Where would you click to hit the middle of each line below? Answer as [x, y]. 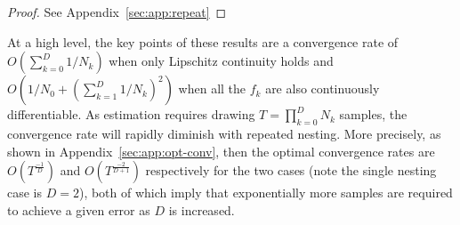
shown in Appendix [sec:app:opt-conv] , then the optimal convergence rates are [221, 151]
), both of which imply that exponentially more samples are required [266, 193]
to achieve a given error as [79, 209]
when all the [212, 88]
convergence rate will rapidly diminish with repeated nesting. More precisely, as [224, 133]
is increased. [202, 209]
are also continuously [323, 88]
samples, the [373, 114]
